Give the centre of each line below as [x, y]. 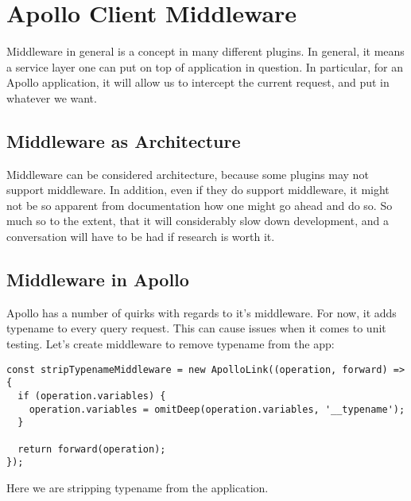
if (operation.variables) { [92, 396]
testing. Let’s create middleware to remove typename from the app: [171, 344]
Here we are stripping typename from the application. [138, 487]
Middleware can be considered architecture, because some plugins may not [188, 174]
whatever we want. [52, 97]
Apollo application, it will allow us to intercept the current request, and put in [198, 82]
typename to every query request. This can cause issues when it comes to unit [196, 328]
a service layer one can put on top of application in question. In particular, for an [205, 66]
